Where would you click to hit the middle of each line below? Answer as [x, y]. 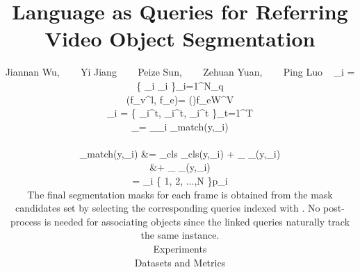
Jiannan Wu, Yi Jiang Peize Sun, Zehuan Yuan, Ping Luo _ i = [180, 72]
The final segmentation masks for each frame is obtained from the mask [180, 194]
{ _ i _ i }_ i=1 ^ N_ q [180, 85]
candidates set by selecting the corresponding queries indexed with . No [168, 208]
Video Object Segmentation [180, 39]
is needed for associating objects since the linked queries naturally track [197, 221]
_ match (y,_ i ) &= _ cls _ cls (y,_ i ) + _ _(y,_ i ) [180, 153]
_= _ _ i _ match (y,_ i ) [180, 126]
